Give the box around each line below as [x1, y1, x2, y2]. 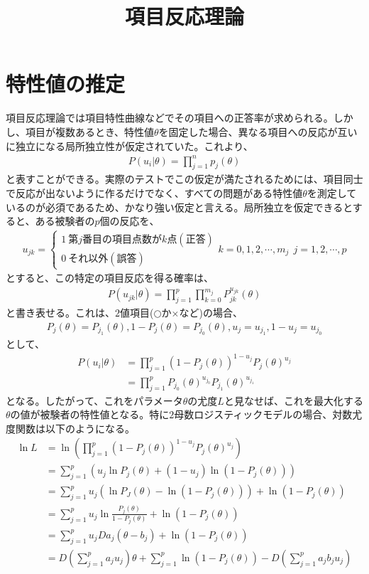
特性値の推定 [6, 69, 126, 98]
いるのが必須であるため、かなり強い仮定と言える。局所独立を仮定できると [6, 199, 353, 214]
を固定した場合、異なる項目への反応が [158, 124, 338, 139]
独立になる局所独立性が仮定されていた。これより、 [15, 138, 253, 153]
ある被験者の [35, 213, 95, 228]
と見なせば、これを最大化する [224, 393, 363, 408]
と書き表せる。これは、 [6, 305, 115, 320]
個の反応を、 [99, 213, 160, 228]
